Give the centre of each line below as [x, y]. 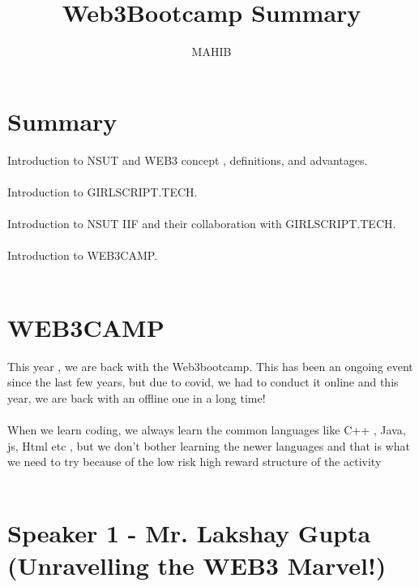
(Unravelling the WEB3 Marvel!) [197, 565]
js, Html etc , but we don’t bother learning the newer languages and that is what [209, 445]
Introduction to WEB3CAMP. [82, 255]
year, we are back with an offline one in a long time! [137, 397]
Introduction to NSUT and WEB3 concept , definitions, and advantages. [188, 160]
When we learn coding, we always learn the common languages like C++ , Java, [207, 429]
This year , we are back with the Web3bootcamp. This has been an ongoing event [210, 366]
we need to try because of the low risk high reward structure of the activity [195, 462]
